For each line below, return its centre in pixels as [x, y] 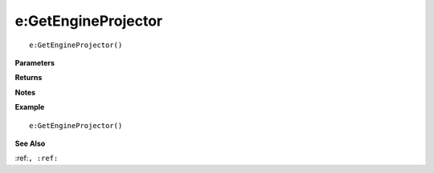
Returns [29, 78]
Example [30, 107]
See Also [30, 143]
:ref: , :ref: [37, 158]
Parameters [35, 62]
